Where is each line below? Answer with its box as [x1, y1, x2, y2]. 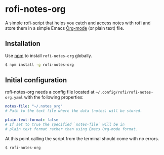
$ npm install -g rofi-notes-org [5, 62, 74, 67]
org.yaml [5, 95, 23, 100]
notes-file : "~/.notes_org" [5, 104, 63, 109]
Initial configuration [5, 76, 67, 85]
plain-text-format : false [5, 117, 58, 122]
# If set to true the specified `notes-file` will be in [5, 122, 125, 127]
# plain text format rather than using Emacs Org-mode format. [5, 126, 138, 132]
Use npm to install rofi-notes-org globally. [5, 52, 92, 58]
